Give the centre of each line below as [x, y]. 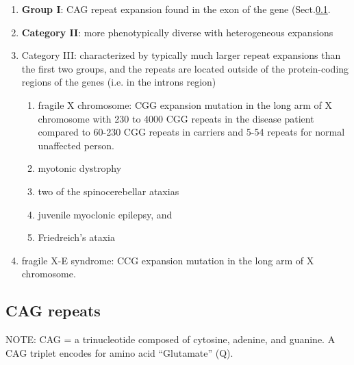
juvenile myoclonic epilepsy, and [105, 214]
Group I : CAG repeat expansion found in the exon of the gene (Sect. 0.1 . [176, 9]
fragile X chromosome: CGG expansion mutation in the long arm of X [185, 104]
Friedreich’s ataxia [76, 237]
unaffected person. [76, 145]
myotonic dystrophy [80, 168]
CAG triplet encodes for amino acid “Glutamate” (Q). [119, 352]
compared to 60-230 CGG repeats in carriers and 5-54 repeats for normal [191, 132]
